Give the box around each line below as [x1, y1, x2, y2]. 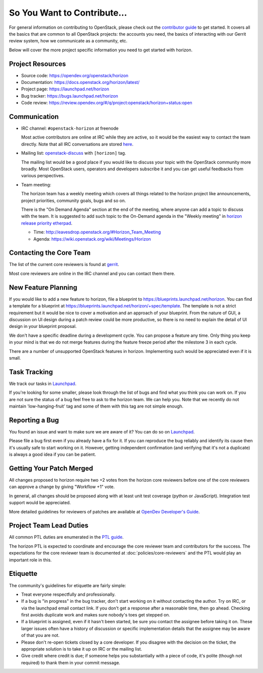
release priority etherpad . [21, 220, 73, 226]
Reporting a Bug [9, 416, 59, 424]
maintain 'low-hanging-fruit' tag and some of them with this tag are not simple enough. [9, 403, 184, 409]
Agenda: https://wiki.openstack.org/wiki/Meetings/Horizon [33, 236, 151, 242]
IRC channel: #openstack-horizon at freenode [21, 125, 119, 131]
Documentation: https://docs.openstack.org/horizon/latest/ [21, 80, 140, 85]
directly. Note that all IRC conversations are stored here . [21, 141, 133, 147]
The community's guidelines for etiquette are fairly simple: [9, 582, 126, 588]
